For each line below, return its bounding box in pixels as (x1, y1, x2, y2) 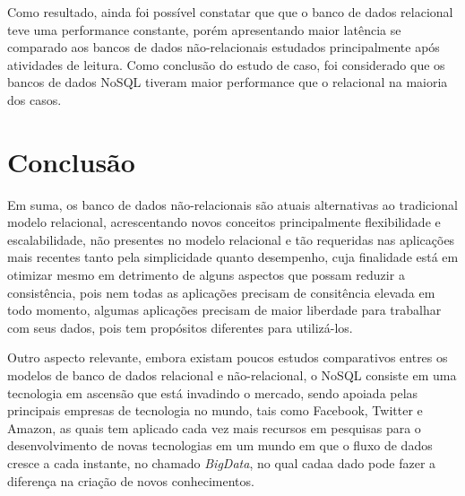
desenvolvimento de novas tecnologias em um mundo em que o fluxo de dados (7, 436, 433, 455)
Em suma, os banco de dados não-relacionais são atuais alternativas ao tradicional (7, 195, 458, 213)
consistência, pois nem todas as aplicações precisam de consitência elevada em (7, 283, 435, 301)
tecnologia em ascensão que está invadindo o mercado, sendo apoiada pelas (7, 383, 418, 402)
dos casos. (7, 90, 62, 109)
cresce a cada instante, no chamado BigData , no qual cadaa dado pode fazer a (7, 454, 436, 472)
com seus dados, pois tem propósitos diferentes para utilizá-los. (7, 318, 353, 336)
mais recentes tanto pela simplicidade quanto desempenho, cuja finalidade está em (7, 248, 459, 266)
